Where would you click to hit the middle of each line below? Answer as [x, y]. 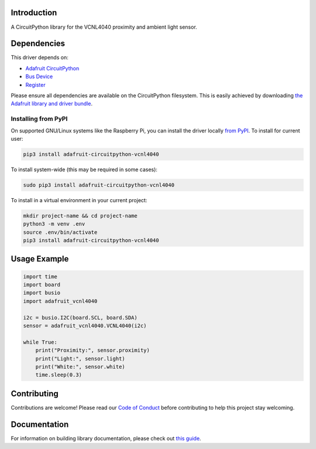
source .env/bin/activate [60, 232]
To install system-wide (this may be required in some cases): [84, 169]
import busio [42, 293]
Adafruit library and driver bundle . [52, 104]
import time [40, 276]
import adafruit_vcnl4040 [60, 301]
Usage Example [40, 259]
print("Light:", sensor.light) [80, 358]
